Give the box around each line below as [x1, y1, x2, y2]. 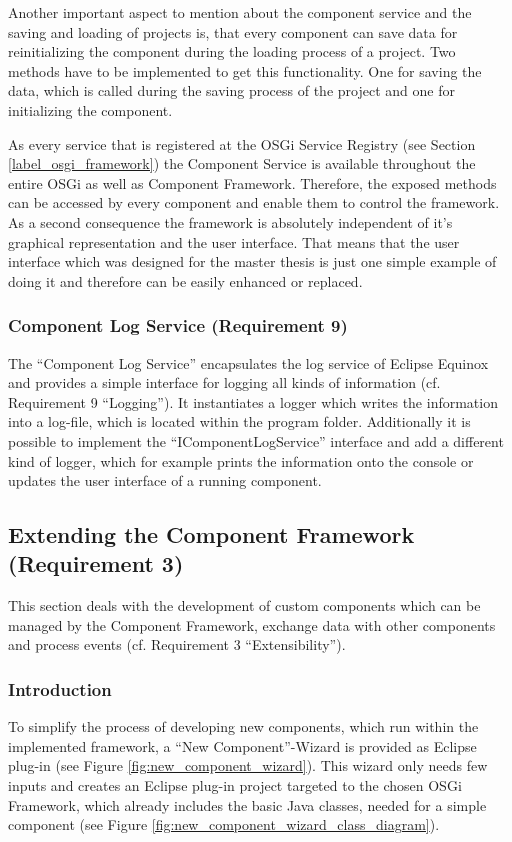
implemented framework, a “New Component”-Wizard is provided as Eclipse [8, 735, 477, 756]
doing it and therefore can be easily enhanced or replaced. [8, 270, 363, 291]
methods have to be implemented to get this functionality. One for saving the [8, 60, 482, 81]
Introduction [8, 676, 112, 701]
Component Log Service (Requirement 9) [8, 313, 348, 338]
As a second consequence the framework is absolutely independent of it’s [8, 211, 453, 232]
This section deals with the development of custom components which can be [8, 595, 481, 616]
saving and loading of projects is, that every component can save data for [8, 21, 458, 42]
